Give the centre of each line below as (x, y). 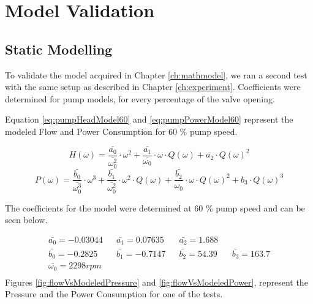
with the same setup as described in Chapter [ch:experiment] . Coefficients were (153, 87)
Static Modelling (59, 49)
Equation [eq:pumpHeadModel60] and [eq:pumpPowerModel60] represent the (149, 119)
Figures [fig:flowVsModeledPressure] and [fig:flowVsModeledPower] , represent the (156, 282)
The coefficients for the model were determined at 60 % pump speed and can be (155, 207)
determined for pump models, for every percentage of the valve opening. (140, 98)
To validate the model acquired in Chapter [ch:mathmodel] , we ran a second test (156, 74)
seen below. (26, 220)
